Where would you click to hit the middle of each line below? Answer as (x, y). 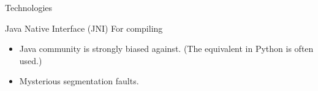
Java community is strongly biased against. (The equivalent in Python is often (166, 49)
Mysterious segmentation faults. (79, 81)
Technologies (29, 7)
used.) (31, 60)
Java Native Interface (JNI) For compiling (84, 28)
